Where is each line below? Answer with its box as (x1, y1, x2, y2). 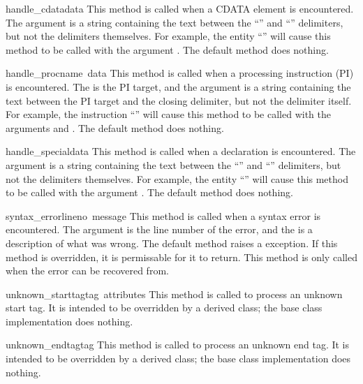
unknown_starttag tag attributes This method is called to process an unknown (6, 286, 343, 301)
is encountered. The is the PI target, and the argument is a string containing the (6, 79, 351, 94)
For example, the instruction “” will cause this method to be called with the (6, 107, 331, 121)
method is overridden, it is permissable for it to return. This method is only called (6, 249, 357, 264)
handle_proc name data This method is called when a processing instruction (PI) (6, 66, 354, 80)
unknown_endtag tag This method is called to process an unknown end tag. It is (6, 337, 350, 352)
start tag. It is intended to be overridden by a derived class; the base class (6, 300, 323, 315)
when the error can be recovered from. (6, 263, 169, 278)
